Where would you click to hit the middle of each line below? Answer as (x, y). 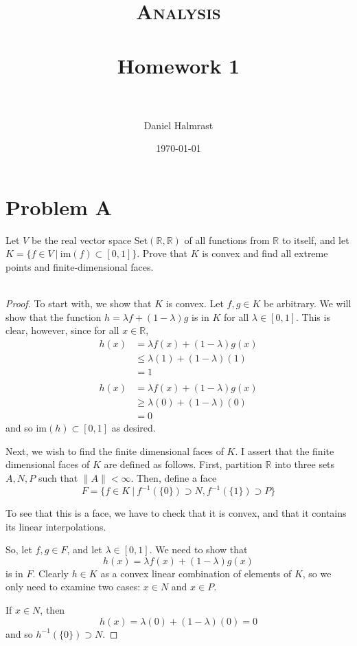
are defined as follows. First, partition (183, 464)
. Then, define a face (174, 477)
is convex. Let (195, 303)
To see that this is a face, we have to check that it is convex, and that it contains (176, 513)
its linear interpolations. (56, 526)
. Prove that (162, 253)
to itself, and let (315, 240)
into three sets (305, 464)
